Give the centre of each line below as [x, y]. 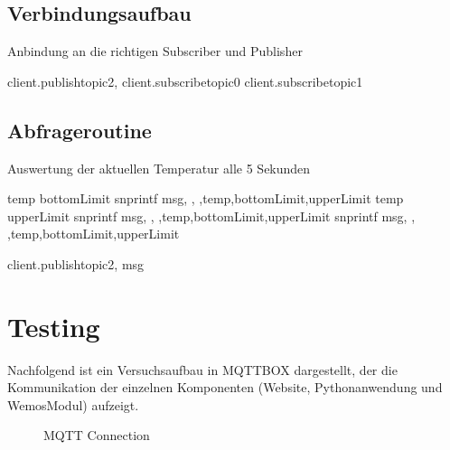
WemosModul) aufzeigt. [73, 404]
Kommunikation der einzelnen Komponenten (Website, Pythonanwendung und [225, 387]
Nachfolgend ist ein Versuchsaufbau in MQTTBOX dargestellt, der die [202, 369]
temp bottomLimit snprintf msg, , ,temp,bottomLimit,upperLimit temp [206, 198]
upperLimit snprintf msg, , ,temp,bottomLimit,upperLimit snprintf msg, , [211, 216]
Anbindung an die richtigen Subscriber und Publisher [155, 51]
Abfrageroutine [80, 130]
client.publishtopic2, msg [76, 263]
